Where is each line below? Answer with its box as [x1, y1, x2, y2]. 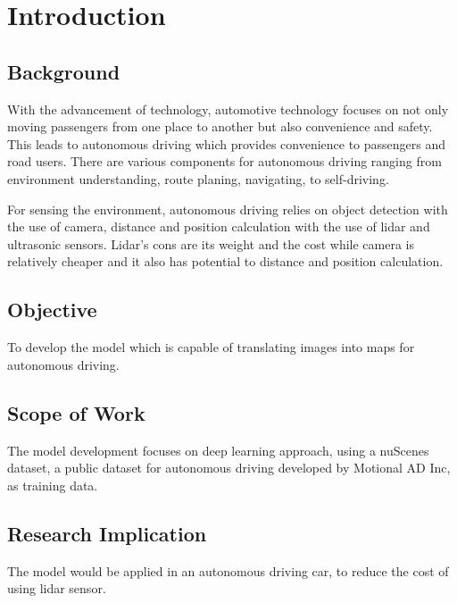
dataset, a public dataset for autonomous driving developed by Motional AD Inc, [7, 458, 451, 477]
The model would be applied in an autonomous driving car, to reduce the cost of [7, 561, 449, 580]
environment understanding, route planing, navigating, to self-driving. [7, 169, 389, 188]
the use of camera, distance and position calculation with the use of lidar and [7, 217, 430, 236]
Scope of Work [7, 398, 145, 426]
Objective [7, 296, 97, 323]
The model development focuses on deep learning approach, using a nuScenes [7, 440, 429, 459]
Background [7, 57, 120, 85]
